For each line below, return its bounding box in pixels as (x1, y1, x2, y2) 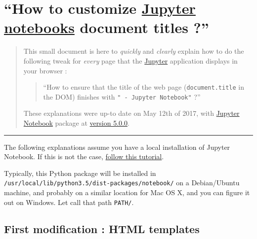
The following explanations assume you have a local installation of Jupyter (4, 141, 230, 152)
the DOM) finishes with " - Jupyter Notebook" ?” (43, 91, 201, 102)
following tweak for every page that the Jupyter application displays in (23, 55, 238, 66)
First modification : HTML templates (4, 221, 200, 236)
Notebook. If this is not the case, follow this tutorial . (4, 151, 164, 162)
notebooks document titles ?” (4, 17, 209, 37)
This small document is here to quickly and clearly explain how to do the (23, 46, 244, 56)
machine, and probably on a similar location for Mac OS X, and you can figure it (4, 187, 250, 198)
